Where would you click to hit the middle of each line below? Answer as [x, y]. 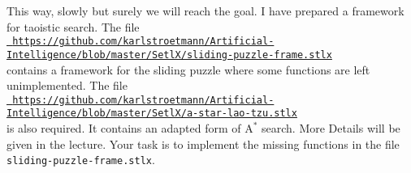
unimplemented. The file [67, 85]
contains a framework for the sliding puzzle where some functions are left [188, 69]
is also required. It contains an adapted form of [124, 128]
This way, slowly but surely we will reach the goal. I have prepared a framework [205, 11]
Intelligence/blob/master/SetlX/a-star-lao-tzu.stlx [152, 114]
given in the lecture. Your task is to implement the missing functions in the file [203, 143]
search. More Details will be [331, 128]
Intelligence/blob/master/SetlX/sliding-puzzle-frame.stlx [169, 55]
